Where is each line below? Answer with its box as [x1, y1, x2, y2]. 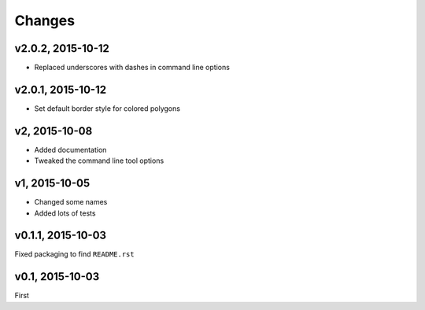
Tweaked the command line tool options [34, 156, 164, 165]
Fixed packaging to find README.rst [14, 249, 135, 259]
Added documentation [34, 145, 107, 154]
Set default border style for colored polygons [34, 103, 181, 113]
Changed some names [34, 197, 108, 207]
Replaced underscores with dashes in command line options [34, 63, 230, 72]
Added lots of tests [34, 209, 96, 218]
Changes [14, 12, 75, 29]
